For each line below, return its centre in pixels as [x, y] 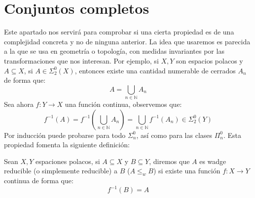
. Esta [233, 135]
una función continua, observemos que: [123, 104]
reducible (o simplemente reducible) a [61, 171]
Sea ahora [19, 104]
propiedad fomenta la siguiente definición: [67, 145]
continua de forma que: [39, 181]
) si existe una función [187, 171]
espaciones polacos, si [68, 161]
